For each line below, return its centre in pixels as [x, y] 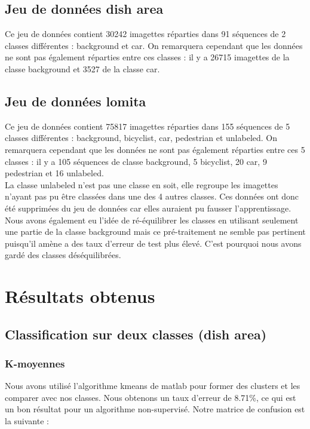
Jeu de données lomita [76, 101]
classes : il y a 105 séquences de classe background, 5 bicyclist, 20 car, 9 [136, 161]
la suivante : [27, 421]
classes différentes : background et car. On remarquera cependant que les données [154, 45]
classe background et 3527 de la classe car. [82, 68]
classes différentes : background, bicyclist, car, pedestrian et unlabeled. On [141, 138]
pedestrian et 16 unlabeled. [54, 173]
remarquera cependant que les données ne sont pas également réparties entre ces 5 [155, 149]
